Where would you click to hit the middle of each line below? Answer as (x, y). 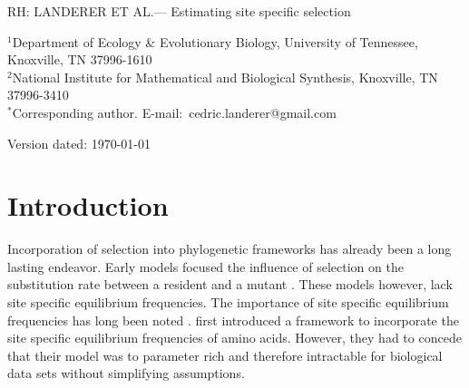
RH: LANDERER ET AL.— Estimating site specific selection (179, 11)
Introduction (88, 205)
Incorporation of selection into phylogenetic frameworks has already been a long (230, 249)
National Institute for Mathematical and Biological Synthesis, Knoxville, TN (225, 77)
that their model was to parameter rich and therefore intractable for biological (225, 355)
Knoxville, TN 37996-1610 (80, 59)
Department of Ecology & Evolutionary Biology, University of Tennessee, (215, 41)
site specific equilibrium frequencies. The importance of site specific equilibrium (228, 302)
